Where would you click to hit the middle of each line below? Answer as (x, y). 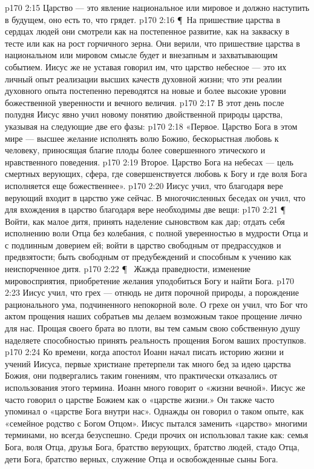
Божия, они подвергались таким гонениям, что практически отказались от (141, 375)
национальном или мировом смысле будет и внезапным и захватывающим (141, 55)
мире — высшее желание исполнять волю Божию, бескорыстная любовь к (142, 138)
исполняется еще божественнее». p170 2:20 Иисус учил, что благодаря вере (144, 185)
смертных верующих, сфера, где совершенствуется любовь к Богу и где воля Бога (156, 174)
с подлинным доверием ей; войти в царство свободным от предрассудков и (143, 244)
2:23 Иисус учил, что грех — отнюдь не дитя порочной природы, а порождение (152, 292)
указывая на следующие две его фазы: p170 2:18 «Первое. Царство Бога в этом (151, 126)
